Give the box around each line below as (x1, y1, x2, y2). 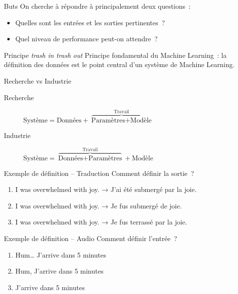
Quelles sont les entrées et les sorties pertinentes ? (15, 17, 165, 27)
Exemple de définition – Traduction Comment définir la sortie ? (4, 168, 194, 178)
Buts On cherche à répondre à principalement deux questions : (4, 1, 191, 11)
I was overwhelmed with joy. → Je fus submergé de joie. (15, 200, 182, 210)
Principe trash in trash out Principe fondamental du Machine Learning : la (4, 50, 227, 60)
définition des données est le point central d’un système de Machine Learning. (4, 59, 235, 69)
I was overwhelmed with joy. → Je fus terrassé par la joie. (15, 217, 187, 227)
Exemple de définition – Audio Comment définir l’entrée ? (4, 233, 177, 243)
